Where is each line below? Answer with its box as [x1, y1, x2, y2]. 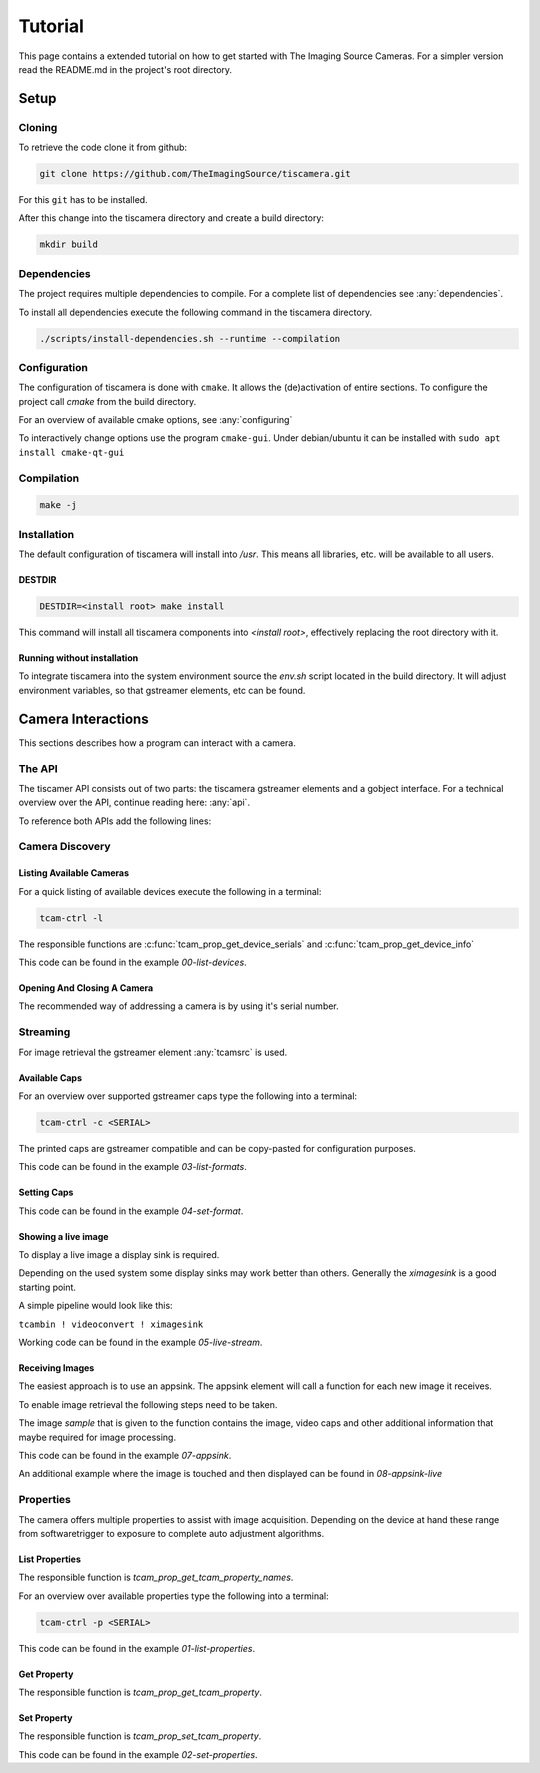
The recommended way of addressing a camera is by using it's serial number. [18, 1000, 339, 1012]
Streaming [18, 1025, 71, 1039]
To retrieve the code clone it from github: [18, 141, 188, 154]
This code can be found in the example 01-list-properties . [18, 1642, 256, 1654]
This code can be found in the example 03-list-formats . [18, 1161, 247, 1173]
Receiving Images [18, 1362, 95, 1374]
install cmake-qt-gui [18, 446, 125, 458]
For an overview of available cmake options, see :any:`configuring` [18, 414, 293, 426]
